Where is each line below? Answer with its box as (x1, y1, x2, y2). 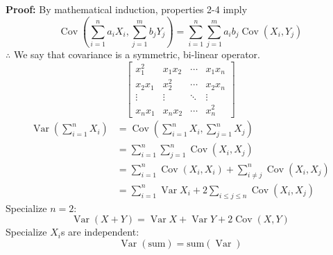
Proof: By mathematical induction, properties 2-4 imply (6, 2, 248, 16)
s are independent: (60, 225, 139, 239)
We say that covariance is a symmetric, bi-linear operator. (13, 47, 260, 62)
